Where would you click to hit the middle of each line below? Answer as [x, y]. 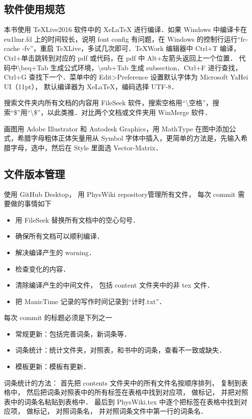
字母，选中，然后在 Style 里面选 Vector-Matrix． [86, 147]
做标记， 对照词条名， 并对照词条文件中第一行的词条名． [117, 411]
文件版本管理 [34, 173]
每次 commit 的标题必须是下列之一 [58, 317]
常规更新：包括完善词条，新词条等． [73, 333]
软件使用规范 [34, 9]
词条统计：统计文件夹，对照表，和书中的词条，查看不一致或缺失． [120, 350]
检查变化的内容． [42, 268]
